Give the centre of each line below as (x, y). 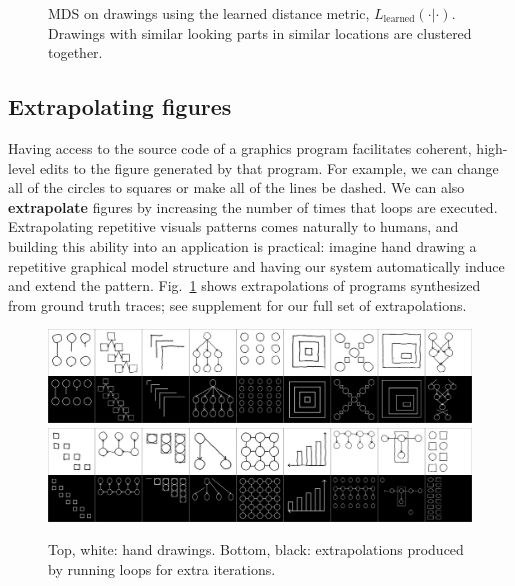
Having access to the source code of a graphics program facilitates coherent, (240, 147)
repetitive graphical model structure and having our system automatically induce (256, 265)
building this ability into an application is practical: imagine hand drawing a (242, 245)
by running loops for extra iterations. (162, 569)
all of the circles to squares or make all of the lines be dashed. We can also (236, 187)
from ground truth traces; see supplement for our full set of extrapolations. (237, 304)
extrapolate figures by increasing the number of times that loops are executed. (253, 206)
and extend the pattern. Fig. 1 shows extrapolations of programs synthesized (244, 285)
